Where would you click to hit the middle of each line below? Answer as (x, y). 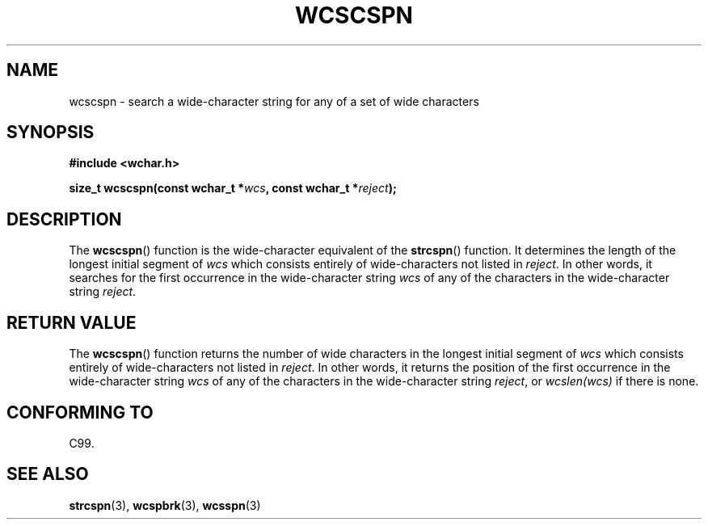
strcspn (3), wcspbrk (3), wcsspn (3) (165, 505)
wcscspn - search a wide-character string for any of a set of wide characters (274, 101)
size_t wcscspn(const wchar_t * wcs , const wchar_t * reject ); (233, 188)
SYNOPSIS (51, 133)
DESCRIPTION (64, 219)
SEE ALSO (48, 474)
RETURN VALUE (72, 322)
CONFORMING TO (80, 412)
